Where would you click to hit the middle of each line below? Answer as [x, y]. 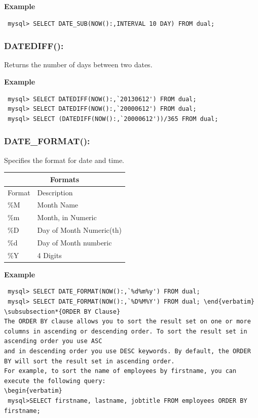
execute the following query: [55, 381]
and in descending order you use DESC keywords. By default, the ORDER [127, 351]
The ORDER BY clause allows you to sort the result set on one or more [127, 322]
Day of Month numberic [75, 242]
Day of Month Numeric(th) [79, 230]
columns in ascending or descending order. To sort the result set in [126, 331]
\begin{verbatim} [33, 391]
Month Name [58, 205]
